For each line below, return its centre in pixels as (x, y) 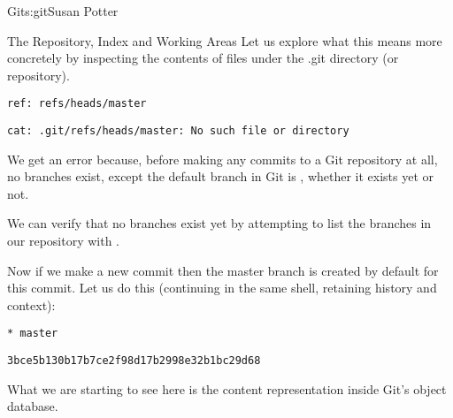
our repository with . (63, 241)
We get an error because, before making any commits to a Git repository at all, (223, 159)
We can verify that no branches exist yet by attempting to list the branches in (219, 223)
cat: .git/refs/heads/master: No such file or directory (178, 131)
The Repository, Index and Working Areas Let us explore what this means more (225, 40)
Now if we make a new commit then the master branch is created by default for (223, 270)
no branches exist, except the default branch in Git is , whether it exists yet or (221, 176)
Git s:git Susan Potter (63, 11)
